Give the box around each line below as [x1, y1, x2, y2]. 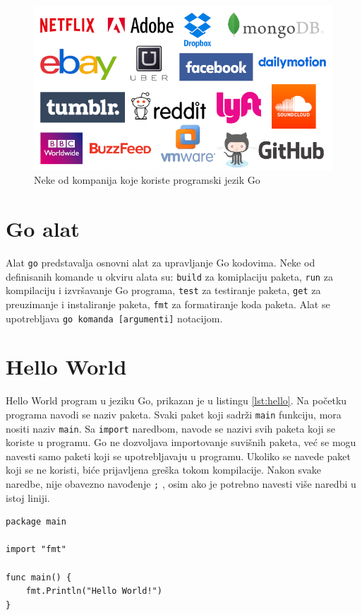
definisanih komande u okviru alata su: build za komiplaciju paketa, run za [6, 269, 333, 283]
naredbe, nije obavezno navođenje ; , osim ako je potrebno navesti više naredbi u [6, 476, 356, 491]
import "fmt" [6, 544, 66, 555]
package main [6, 517, 66, 527]
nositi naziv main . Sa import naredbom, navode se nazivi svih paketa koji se [6, 421, 336, 435]
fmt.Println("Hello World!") [25, 586, 162, 597]
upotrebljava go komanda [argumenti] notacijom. [6, 310, 223, 325]
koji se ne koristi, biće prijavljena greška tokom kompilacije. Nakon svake [6, 462, 321, 477]
